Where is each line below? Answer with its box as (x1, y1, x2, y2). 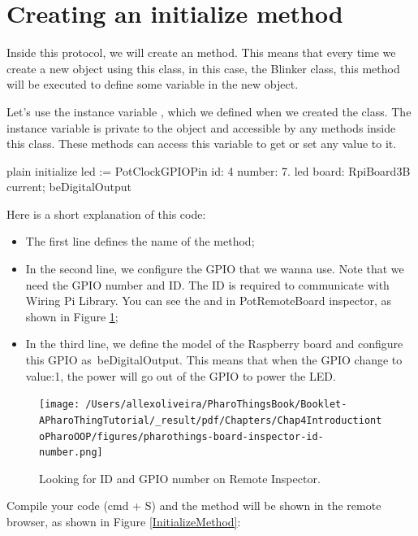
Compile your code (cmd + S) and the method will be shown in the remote (6, 497, 381, 514)
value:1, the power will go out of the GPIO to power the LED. (25, 367, 336, 384)
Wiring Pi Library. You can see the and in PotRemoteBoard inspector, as (25, 292, 391, 309)
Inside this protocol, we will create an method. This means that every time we (6, 44, 396, 61)
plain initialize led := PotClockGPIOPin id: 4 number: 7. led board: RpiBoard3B (6, 162, 411, 179)
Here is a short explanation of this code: (6, 205, 206, 222)
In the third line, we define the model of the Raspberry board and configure (25, 335, 403, 352)
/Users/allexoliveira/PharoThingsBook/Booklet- (85, 399, 347, 411)
